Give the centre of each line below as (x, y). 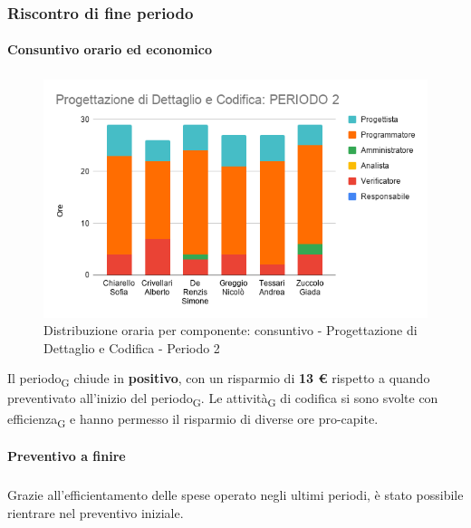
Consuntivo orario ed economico (110, 49)
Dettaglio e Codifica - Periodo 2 (132, 347)
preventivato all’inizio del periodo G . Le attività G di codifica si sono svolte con (223, 399)
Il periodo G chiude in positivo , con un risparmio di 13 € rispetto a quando (219, 379)
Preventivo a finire (67, 456)
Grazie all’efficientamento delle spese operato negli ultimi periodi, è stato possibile (235, 495)
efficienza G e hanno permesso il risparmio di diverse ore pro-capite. (193, 419)
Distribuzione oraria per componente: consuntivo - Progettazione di (231, 330)
